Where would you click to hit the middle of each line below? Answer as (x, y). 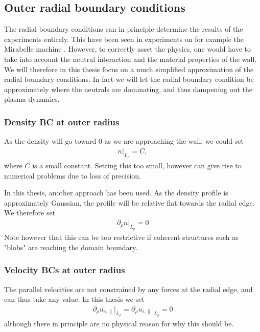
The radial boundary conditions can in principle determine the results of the (124, 29)
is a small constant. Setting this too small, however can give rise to (137, 165)
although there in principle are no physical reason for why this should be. (119, 324)
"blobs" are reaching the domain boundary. (71, 247)
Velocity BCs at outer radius (65, 270)
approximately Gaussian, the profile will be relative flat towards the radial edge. (129, 202)
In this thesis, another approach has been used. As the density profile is (116, 193)
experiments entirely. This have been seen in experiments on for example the (124, 39)
